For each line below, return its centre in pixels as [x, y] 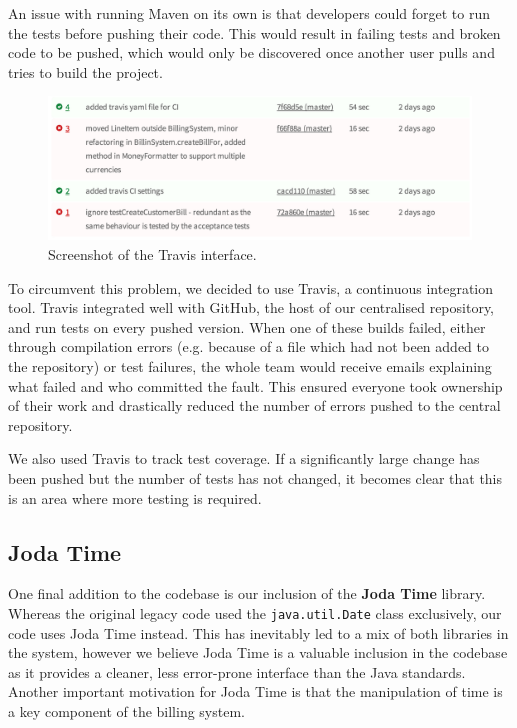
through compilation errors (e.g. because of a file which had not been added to [248, 346]
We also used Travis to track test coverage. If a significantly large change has [244, 458]
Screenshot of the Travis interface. [152, 254]
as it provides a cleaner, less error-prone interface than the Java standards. [237, 671]
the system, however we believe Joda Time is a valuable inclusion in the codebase [258, 652]
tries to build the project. [85, 71]
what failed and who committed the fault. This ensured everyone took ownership [255, 385]
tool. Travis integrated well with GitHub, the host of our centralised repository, [251, 307]
